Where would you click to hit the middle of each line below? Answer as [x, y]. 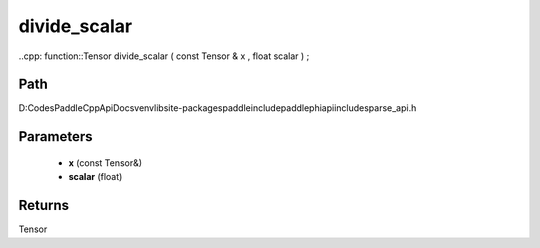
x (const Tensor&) [105, 162]
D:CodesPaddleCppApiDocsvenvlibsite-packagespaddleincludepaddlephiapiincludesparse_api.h [217, 108]
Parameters [55, 136]
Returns [44, 205]
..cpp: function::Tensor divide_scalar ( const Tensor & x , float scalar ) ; [164, 56]
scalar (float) [95, 177]
